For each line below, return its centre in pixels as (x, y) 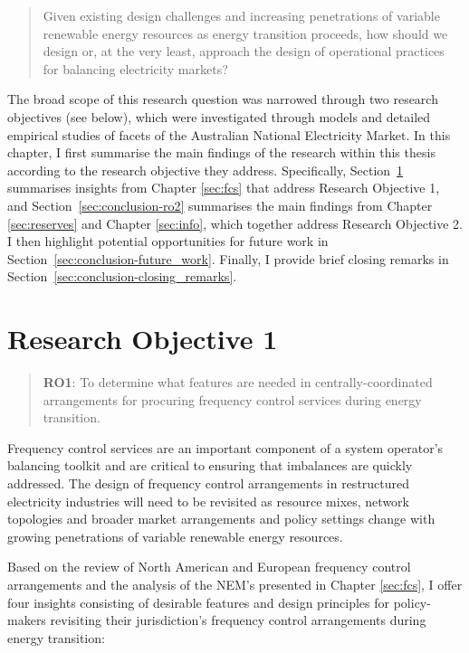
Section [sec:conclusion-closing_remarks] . (122, 276)
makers (27, 620)
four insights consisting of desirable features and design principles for (199, 602)
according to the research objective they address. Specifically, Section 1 (206, 170)
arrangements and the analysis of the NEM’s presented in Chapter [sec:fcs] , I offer (235, 584)
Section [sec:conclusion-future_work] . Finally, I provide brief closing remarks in (228, 258)
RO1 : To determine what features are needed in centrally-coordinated (238, 382)
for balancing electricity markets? (135, 68)
